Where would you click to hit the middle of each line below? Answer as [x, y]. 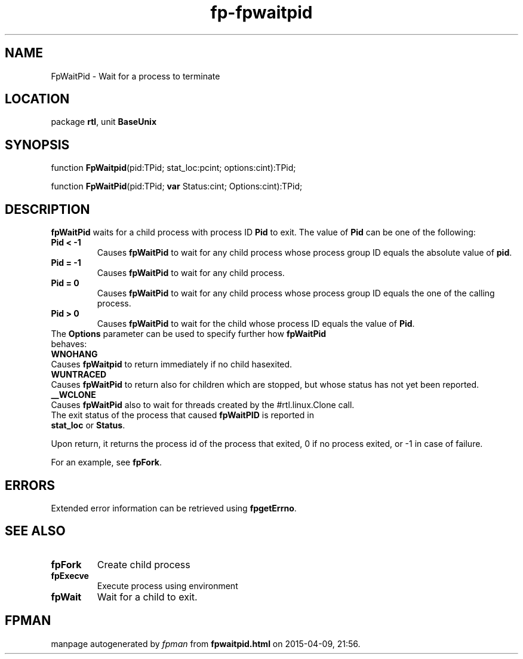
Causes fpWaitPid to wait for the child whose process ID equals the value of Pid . [256, 324]
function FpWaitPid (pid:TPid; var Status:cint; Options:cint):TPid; [177, 186]
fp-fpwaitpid [261, 13]
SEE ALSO [35, 531]
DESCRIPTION [47, 209]
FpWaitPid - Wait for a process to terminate [136, 76]
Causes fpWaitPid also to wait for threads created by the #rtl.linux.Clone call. [203, 405]
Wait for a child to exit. [147, 597]
